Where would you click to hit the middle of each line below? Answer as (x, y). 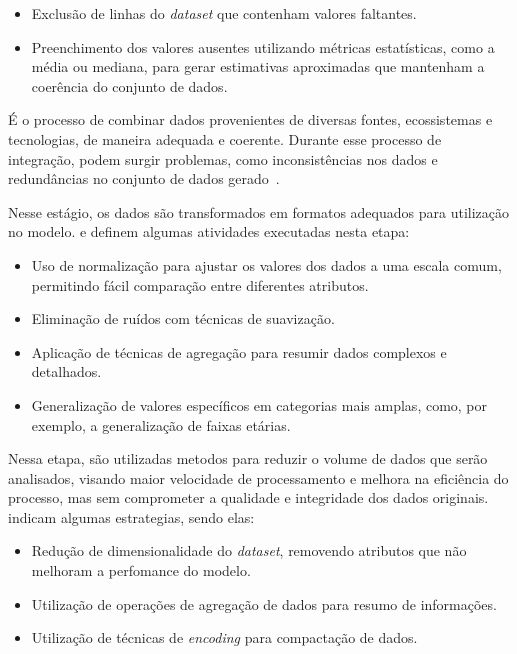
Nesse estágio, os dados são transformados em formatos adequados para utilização (258, 211)
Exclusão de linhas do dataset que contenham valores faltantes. (224, 13)
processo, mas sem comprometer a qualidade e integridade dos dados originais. (248, 497)
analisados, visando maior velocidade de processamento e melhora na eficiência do (258, 477)
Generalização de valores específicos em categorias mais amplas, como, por (259, 404)
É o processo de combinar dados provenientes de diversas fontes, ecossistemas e (250, 119)
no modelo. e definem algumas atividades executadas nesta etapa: (209, 231)
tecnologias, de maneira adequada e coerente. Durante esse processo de (225, 138)
